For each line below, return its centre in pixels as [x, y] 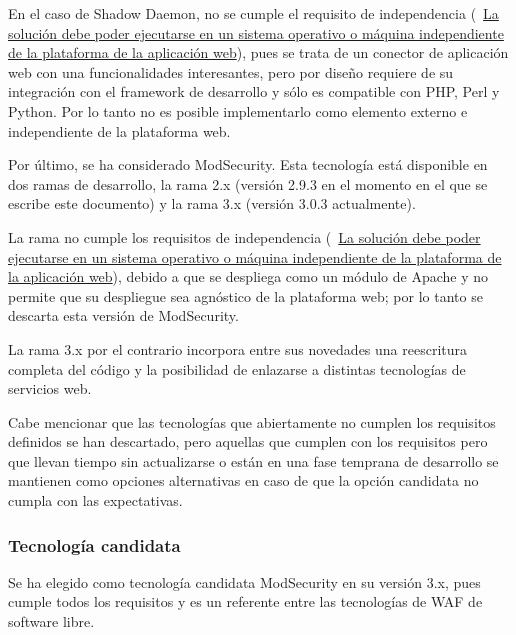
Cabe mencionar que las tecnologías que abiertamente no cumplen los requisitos [252, 421]
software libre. [51, 621]
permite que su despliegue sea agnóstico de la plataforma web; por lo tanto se [245, 295]
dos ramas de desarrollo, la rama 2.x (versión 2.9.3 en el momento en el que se [248, 183]
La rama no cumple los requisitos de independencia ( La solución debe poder [244, 236]
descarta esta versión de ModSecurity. [123, 315]
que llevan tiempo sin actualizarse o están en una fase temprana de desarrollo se [253, 460]
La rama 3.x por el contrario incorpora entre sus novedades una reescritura [238, 348]
